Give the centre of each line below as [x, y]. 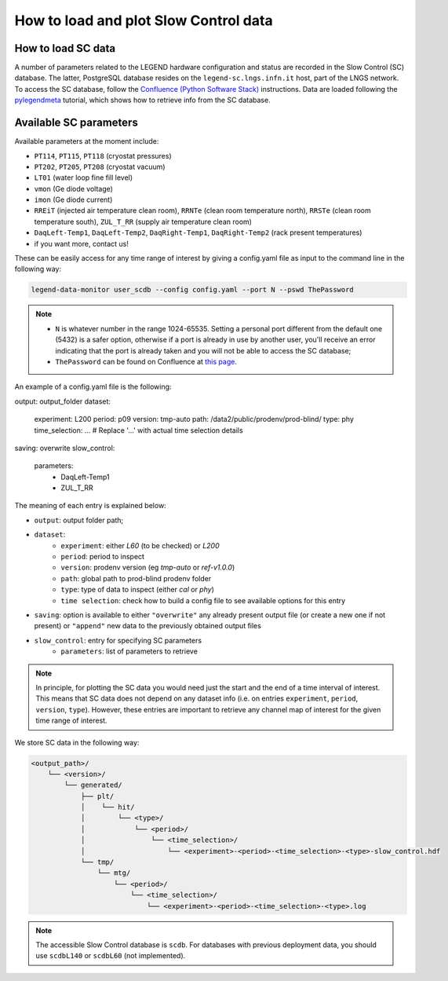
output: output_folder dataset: [63, 401]
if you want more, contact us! [82, 243]
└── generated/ [93, 785]
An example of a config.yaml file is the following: [93, 387]
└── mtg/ [114, 873]
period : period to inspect [103, 557]
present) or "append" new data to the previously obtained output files [148, 626]
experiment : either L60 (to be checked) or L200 [140, 545]
